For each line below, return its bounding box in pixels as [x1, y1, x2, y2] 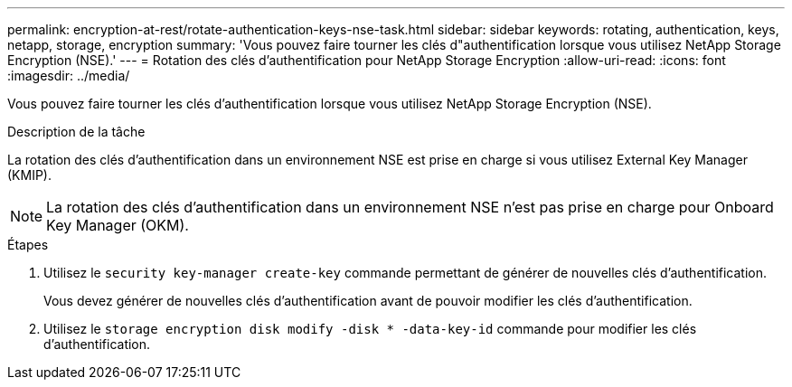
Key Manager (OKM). [46, 216, 189, 234]
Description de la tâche [7, 124, 146, 139]
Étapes [7, 237, 49, 252]
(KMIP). [7, 167, 52, 183]
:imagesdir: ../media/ [7, 68, 130, 83]
